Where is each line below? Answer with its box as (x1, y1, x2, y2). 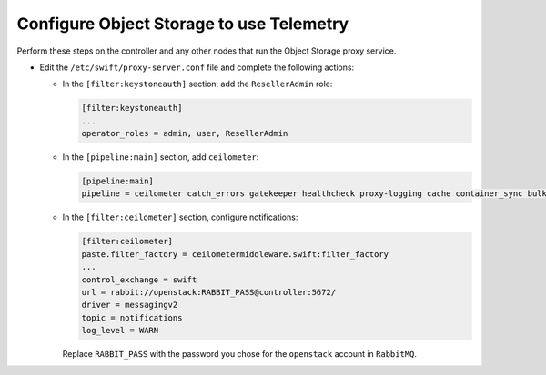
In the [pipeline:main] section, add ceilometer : (62, 152, 259, 163)
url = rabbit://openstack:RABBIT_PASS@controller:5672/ (81, 287, 337, 297)
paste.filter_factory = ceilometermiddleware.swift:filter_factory (81, 249, 389, 259)
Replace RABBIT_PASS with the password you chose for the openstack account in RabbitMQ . (62, 349, 418, 360)
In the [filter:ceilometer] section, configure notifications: (62, 212, 298, 222)
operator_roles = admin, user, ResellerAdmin (81, 128, 288, 139)
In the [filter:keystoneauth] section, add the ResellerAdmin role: (62, 78, 333, 90)
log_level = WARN (81, 325, 159, 336)
